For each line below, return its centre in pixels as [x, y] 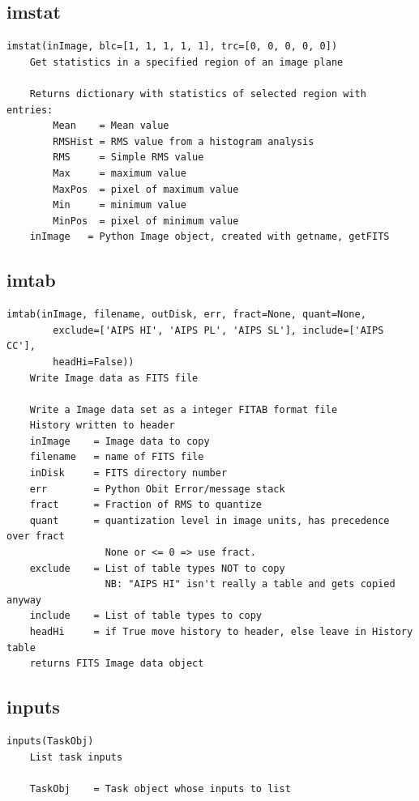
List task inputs [76, 757]
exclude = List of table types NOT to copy [157, 568]
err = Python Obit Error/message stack [157, 489]
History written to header [102, 426]
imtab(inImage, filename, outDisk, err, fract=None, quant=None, [186, 315]
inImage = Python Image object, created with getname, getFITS [209, 237]
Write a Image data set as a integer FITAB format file [184, 409]
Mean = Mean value [111, 126]
